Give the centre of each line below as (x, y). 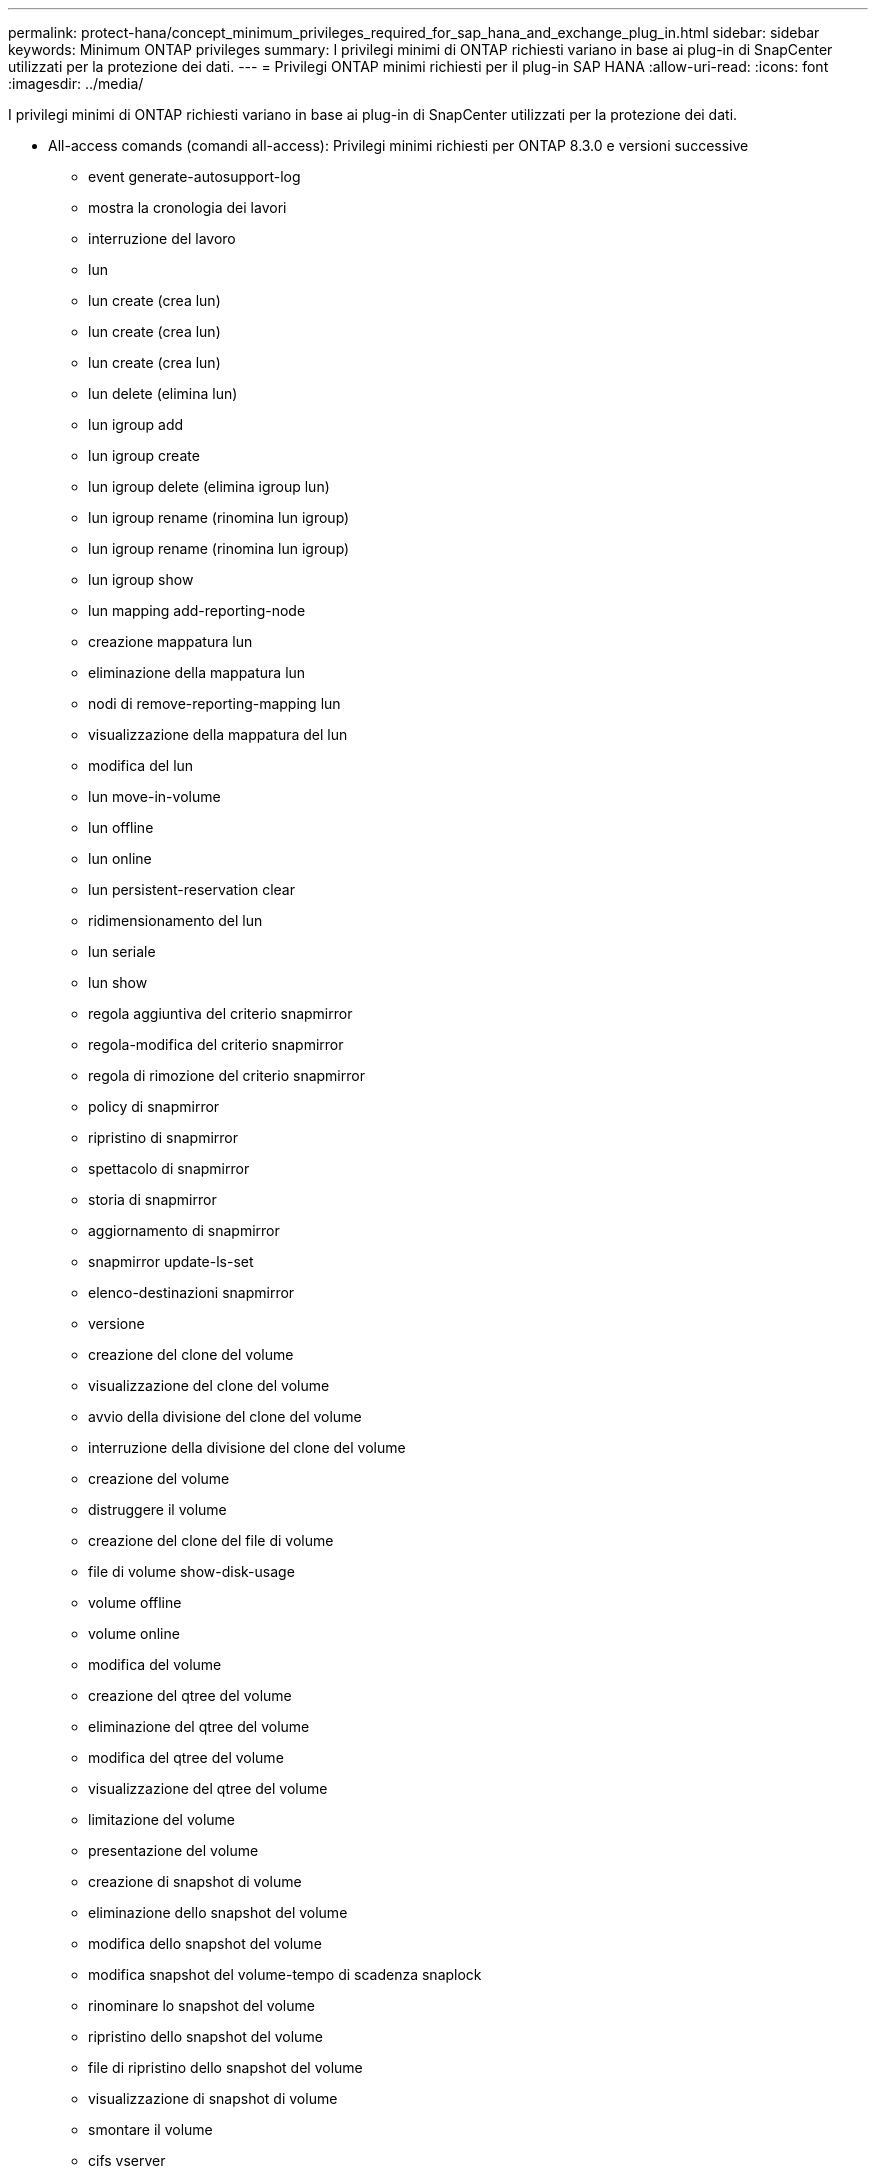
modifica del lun (141, 765)
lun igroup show (141, 579)
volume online (134, 1633)
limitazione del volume (161, 1819)
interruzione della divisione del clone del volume (247, 1447)
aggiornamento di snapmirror (184, 1230)
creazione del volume (159, 1478)
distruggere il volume (157, 1509)
